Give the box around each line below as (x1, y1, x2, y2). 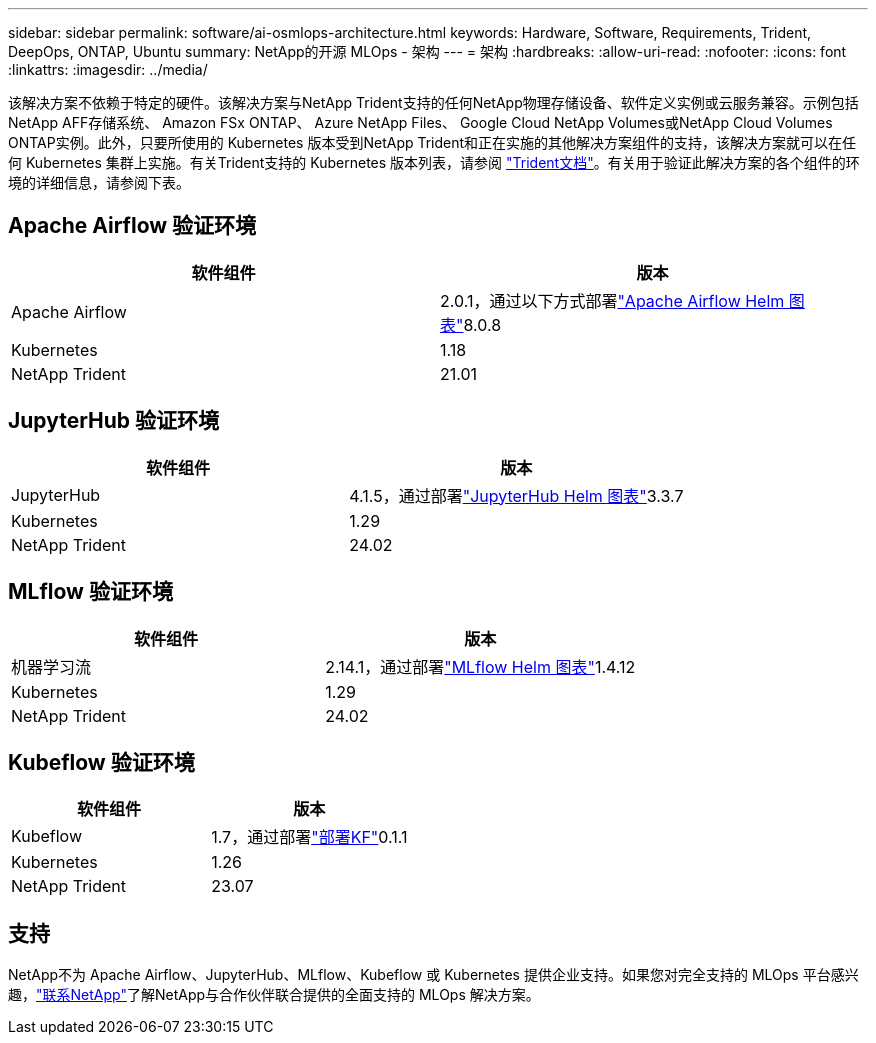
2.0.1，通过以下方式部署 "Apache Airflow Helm (440, 290, 785, 311)
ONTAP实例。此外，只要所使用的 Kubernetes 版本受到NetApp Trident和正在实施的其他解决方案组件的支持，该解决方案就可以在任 (8, 134, 857, 151)
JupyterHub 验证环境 (8, 408, 220, 434)
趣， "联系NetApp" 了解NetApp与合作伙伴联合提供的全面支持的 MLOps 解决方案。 (8, 986, 540, 1004)
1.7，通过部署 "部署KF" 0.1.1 (211, 827, 408, 848)
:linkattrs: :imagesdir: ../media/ (8, 61, 208, 78)
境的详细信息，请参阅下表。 (8, 174, 190, 191)
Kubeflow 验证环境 (8, 749, 195, 775)
